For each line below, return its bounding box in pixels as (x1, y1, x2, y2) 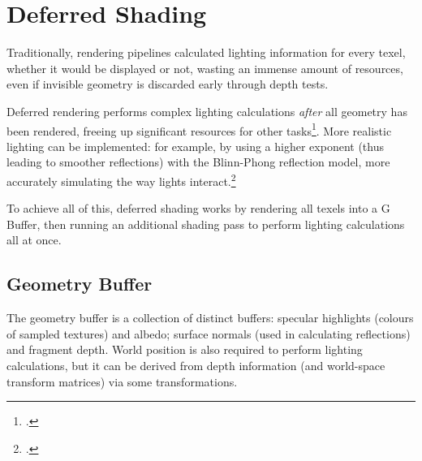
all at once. (6, 231, 62, 248)
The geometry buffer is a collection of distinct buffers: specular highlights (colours (6, 309, 414, 326)
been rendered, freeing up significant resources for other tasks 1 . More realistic (6, 119, 392, 139)
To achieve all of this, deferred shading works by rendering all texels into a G (6, 200, 390, 217)
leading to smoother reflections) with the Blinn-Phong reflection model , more (6, 153, 390, 170)
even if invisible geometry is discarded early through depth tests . (6, 75, 329, 93)
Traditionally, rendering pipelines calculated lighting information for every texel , (6, 44, 406, 61)
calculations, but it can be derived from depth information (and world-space (6, 356, 385, 373)
